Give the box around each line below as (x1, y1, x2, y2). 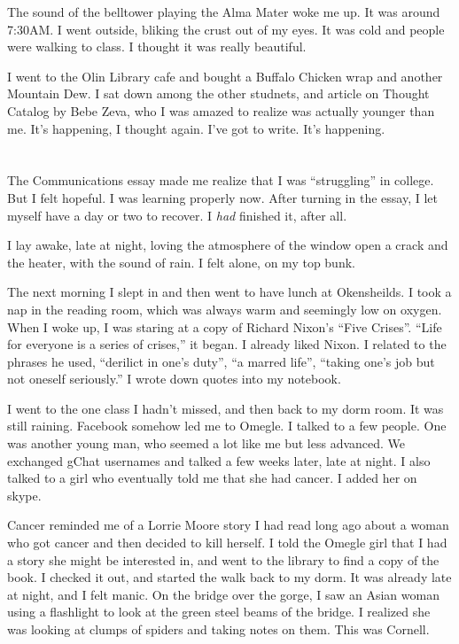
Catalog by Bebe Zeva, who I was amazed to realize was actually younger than (7, 101, 435, 120)
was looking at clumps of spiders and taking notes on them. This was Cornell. (7, 620, 430, 638)
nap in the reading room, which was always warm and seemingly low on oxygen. (7, 299, 442, 318)
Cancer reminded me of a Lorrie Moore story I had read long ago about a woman (7, 516, 449, 534)
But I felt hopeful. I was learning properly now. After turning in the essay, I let (7, 188, 438, 206)
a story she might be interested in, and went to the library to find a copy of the (7, 550, 440, 569)
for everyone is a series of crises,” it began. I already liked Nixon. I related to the (7, 335, 447, 353)
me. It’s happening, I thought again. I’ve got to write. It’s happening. (7, 119, 385, 137)
